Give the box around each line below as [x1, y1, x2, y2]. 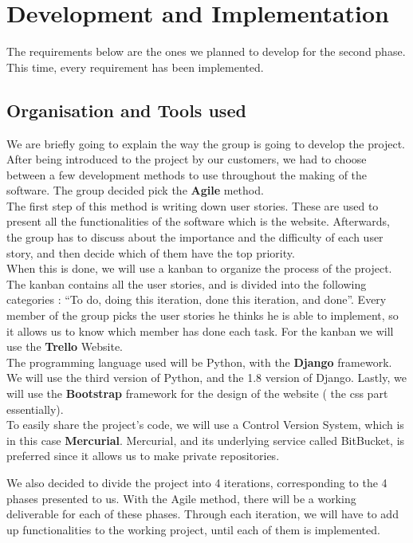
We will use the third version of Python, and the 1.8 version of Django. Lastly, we [6, 369, 407, 386]
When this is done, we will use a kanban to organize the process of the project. [6, 260, 392, 277]
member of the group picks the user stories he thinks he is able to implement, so [6, 307, 399, 324]
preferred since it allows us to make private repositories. [6, 447, 280, 464]
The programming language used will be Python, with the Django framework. [6, 353, 392, 370]
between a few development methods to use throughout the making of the [6, 166, 368, 183]
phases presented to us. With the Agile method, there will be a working [6, 490, 356, 506]
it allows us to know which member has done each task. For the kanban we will [6, 322, 394, 339]
